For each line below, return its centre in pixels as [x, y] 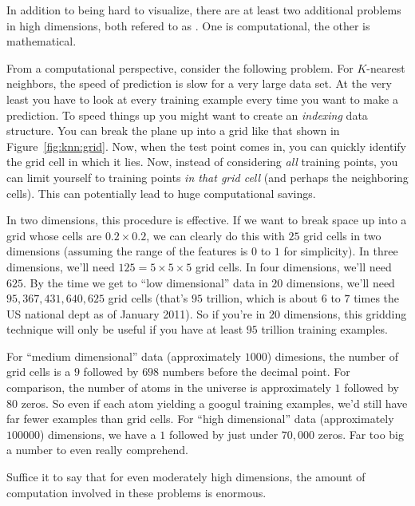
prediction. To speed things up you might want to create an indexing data [187, 115]
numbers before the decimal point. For [256, 372]
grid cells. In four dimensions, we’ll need [293, 266]
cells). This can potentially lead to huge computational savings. [161, 193]
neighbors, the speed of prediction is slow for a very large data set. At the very [199, 83]
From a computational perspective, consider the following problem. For [180, 67]
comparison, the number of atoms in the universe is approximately [169, 387]
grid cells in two [342, 235]
